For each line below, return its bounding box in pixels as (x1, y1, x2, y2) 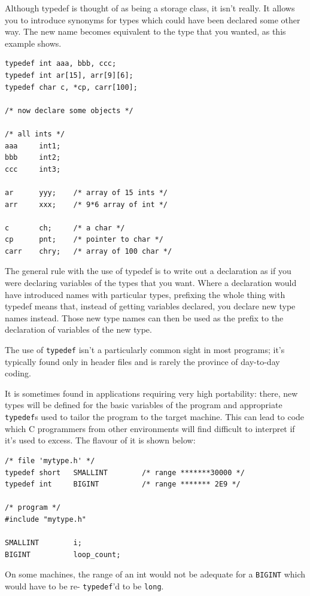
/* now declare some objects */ (5, 106, 133, 115)
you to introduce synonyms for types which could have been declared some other (5, 13, 300, 26)
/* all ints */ (5, 129, 65, 138)
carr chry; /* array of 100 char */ (5, 247, 172, 256)
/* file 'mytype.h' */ (5, 456, 95, 465)
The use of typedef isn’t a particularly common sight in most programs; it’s (5, 343, 285, 356)
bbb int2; (5, 153, 61, 162)
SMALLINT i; (5, 539, 82, 548)
